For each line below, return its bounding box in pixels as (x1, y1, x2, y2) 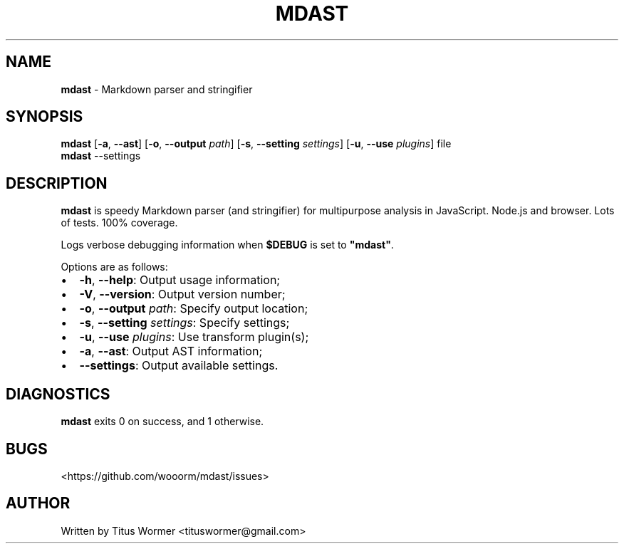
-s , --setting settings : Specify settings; (79, 315, 290, 330)
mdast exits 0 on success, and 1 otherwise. (61, 415, 264, 428)
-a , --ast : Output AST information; (79, 344, 263, 359)
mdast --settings (61, 150, 141, 162)
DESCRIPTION (6, 174, 108, 192)
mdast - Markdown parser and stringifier (61, 83, 253, 95)
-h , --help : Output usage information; (79, 273, 281, 288)
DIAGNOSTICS (6, 385, 110, 403)
